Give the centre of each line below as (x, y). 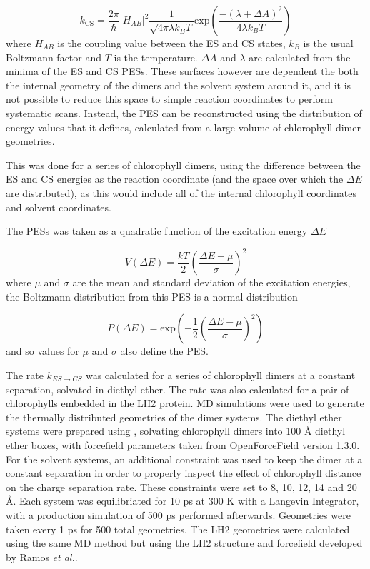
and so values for (42, 351)
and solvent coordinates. (59, 207)
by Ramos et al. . (42, 557)
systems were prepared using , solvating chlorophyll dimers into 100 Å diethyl (176, 431)
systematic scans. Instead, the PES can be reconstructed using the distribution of (184, 112)
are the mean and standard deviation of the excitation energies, (211, 282)
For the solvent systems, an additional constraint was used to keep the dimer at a (184, 459)
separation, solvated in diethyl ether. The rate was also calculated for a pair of (177, 389)
